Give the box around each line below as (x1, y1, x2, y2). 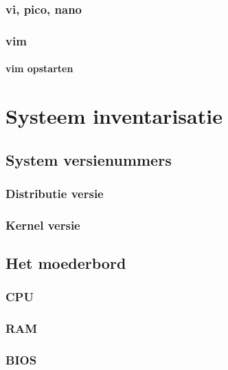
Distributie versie (5, 184, 104, 202)
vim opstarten (5, 61, 73, 76)
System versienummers (5, 149, 172, 170)
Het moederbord (5, 252, 126, 274)
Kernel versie (5, 216, 80, 233)
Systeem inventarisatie (5, 102, 223, 130)
